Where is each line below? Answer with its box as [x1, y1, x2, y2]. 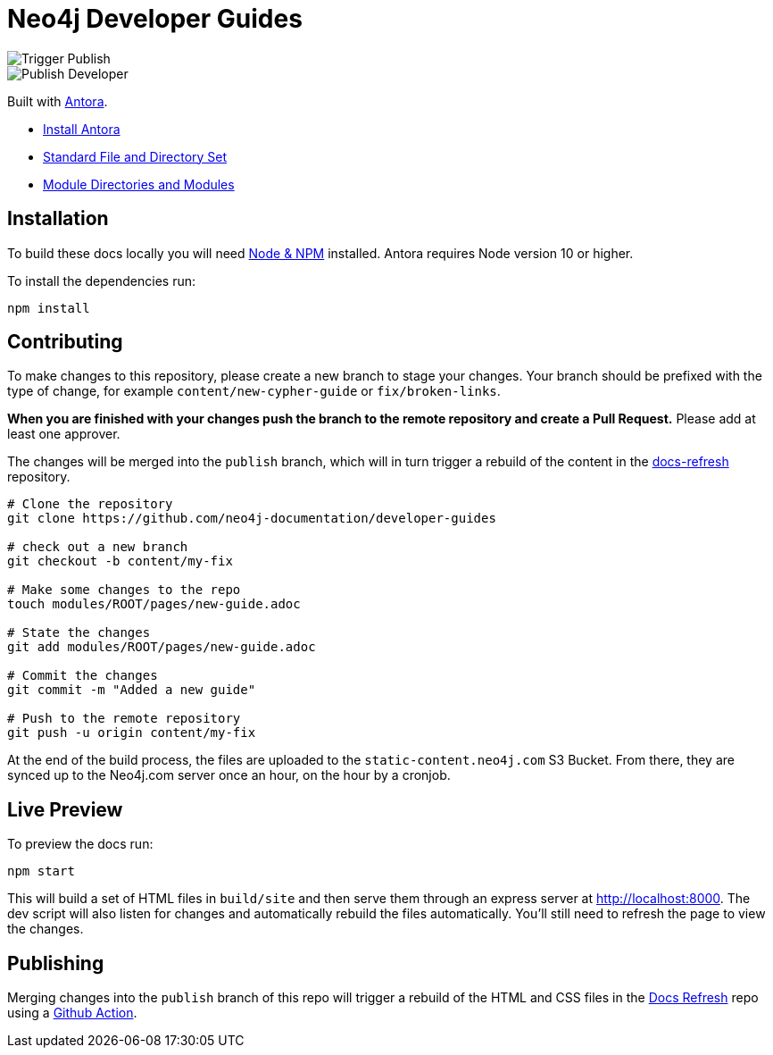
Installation [7, 207, 109, 230]
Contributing [7, 331, 123, 354]
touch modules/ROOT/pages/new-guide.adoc [7, 597, 301, 612]
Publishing [7, 951, 104, 975]
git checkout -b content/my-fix [7, 554, 233, 569]
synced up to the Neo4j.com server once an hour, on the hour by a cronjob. [7, 767, 451, 783]
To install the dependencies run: [7, 272, 195, 289]
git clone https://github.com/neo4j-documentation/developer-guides [7, 511, 496, 526]
